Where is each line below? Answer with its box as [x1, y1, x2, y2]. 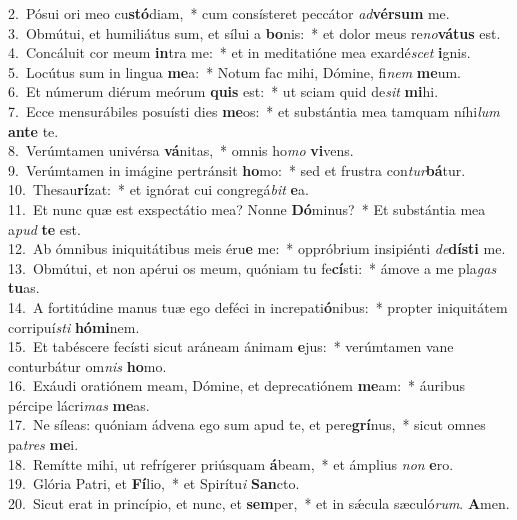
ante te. [8, 120, 59, 141]
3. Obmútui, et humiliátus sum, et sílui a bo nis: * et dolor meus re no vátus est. [8, 22, 501, 43]
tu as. [8, 277, 40, 298]
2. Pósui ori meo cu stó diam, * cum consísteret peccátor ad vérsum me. [8, 3, 450, 23]
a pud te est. [8, 218, 81, 239]
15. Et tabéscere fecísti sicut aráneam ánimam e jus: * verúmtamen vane [8, 336, 454, 357]
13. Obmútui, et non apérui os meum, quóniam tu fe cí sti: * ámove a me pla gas [8, 257, 497, 278]
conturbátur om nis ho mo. [8, 355, 167, 376]
